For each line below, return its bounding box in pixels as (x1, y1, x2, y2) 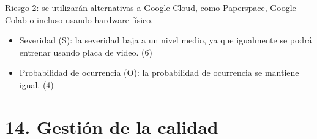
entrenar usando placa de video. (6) (19, 45, 152, 58)
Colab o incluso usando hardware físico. (5, 13, 154, 26)
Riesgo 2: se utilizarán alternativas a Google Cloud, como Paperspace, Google (5, 1, 296, 13)
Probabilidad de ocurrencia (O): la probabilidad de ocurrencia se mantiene (19, 66, 299, 79)
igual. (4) (19, 78, 54, 91)
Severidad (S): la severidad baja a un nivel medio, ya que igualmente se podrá (19, 34, 312, 47)
